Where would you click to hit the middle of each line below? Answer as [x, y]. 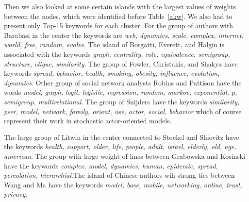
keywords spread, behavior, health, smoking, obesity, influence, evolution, [112, 73]
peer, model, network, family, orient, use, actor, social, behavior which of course [123, 111]
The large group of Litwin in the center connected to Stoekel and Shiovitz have [122, 137]
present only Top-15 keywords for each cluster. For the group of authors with [119, 25]
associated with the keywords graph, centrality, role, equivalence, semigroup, [117, 54]
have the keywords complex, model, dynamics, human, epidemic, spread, [111, 165]
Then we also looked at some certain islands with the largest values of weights [120, 6]
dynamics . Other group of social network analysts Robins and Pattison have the [123, 82]
